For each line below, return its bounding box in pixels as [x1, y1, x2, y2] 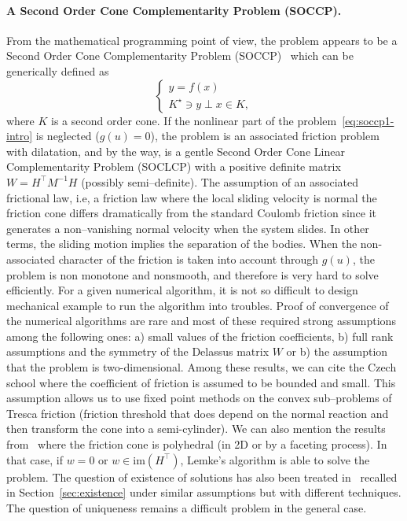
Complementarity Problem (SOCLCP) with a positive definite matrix [6, 158, 341, 175]
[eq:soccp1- [342, 112, 394, 128]
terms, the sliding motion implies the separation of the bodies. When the [6, 235, 357, 252]
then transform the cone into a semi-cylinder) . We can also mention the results [6, 420, 386, 437]
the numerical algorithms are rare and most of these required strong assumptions [6, 312, 396, 329]
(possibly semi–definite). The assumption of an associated [81, 173, 359, 190]
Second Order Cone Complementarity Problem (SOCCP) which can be [6, 47, 354, 64]
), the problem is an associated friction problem [150, 127, 379, 144]
